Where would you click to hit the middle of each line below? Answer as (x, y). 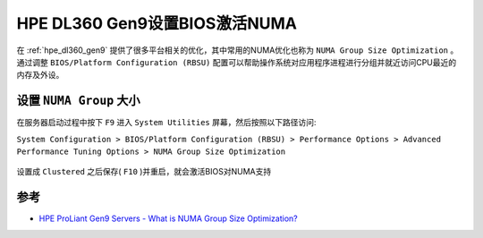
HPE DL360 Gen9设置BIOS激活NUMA (157, 23)
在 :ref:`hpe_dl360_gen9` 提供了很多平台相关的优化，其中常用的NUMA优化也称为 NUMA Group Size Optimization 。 (237, 50)
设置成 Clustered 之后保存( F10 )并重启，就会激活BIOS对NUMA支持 (144, 172)
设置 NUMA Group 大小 (78, 101)
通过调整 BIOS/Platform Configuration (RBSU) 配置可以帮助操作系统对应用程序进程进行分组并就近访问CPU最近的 (237, 62)
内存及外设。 (40, 75)
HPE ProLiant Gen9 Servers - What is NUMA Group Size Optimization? (169, 218)
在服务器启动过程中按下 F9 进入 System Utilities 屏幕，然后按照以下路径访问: (166, 123)
